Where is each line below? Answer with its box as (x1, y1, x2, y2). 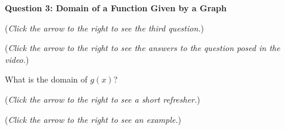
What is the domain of (5, 73, 88, 85)
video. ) (5, 53, 29, 65)
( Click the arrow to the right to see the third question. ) (5, 21, 205, 34)
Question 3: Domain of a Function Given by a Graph (5, 2, 227, 14)
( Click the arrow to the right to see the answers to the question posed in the (5, 42, 280, 54)
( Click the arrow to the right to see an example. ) (5, 113, 181, 125)
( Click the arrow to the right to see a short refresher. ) (5, 93, 200, 105)
